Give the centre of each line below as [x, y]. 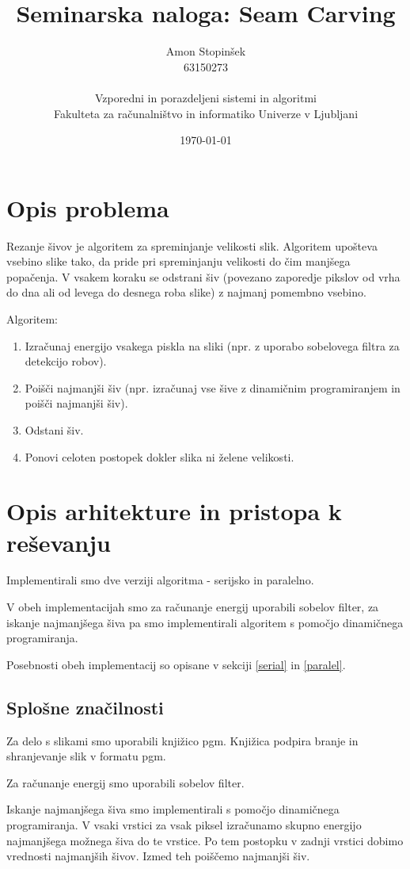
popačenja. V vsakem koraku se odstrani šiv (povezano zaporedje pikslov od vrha [203, 276]
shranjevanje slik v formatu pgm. [86, 756]
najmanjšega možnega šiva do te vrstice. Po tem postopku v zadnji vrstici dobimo [205, 840]
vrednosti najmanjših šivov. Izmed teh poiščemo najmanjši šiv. [158, 856]
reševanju [59, 542]
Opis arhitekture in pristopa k [174, 511]
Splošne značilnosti [85, 707]
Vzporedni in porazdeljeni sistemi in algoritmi [206, 97]
